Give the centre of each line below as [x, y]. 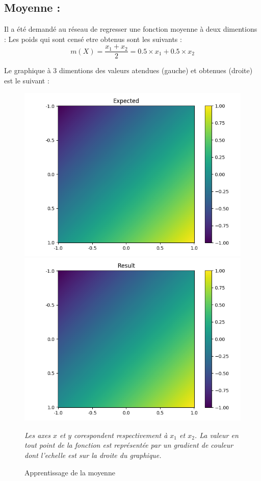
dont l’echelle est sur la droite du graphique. [93, 455]
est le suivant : [27, 81]
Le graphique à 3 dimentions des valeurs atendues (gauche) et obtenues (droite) [128, 70]
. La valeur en [216, 435]
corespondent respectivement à [121, 435]
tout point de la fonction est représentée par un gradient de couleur [129, 445]
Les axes [38, 435]
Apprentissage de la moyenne [70, 472]
